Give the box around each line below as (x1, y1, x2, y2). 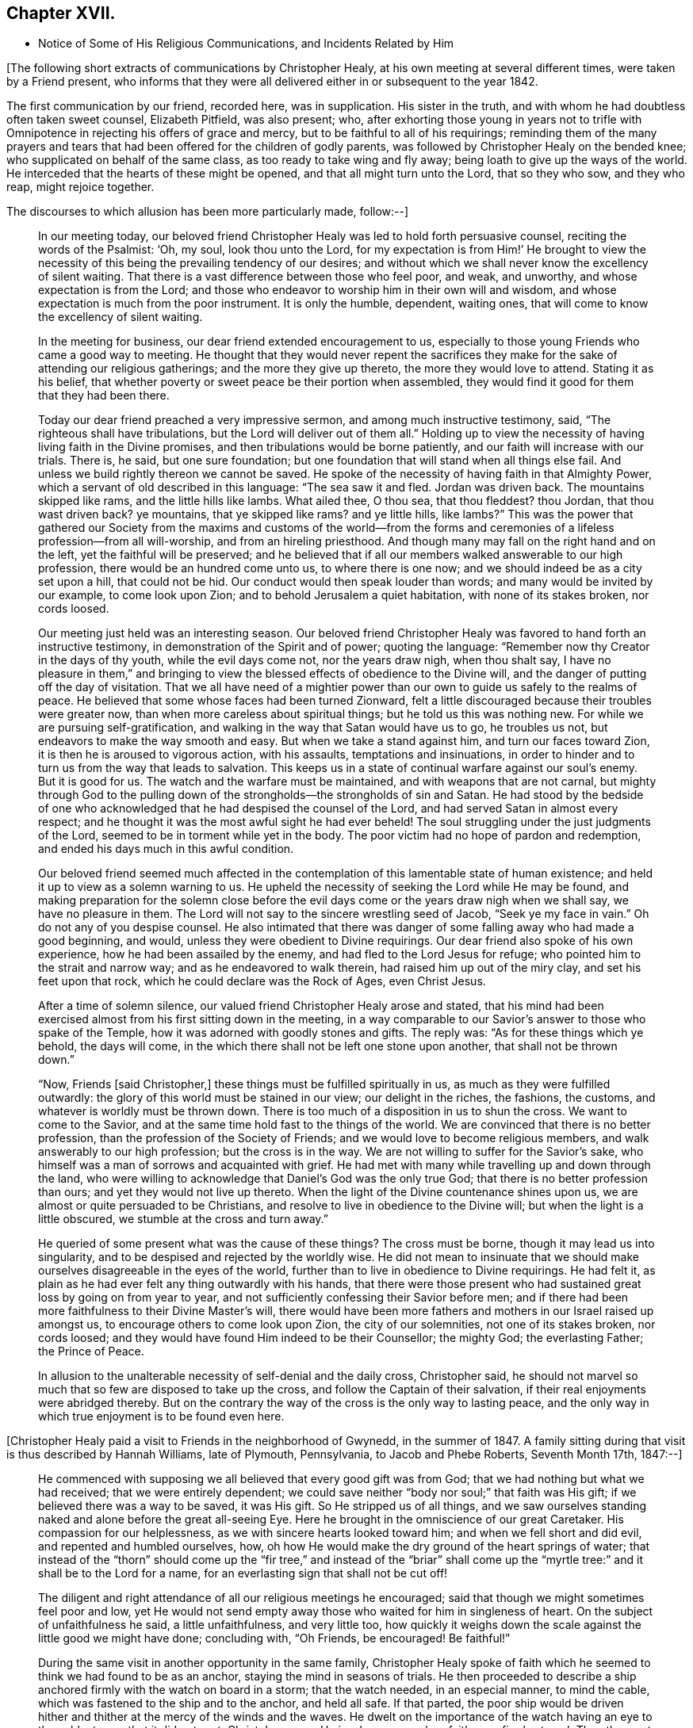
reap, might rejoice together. (6, 180, 155, 194)
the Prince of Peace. (38, 1344, 144, 1359)
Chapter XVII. (6, 3, 116, 23)
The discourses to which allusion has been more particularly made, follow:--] (6, 205, 409, 219)
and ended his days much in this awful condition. (38, 842, 294, 856)
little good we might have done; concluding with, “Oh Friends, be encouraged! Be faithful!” (38, 1631, 511, 1646)
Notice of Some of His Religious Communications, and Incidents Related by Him (38, 36, 454, 51)
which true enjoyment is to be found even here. (38, 1409, 285, 1424)
